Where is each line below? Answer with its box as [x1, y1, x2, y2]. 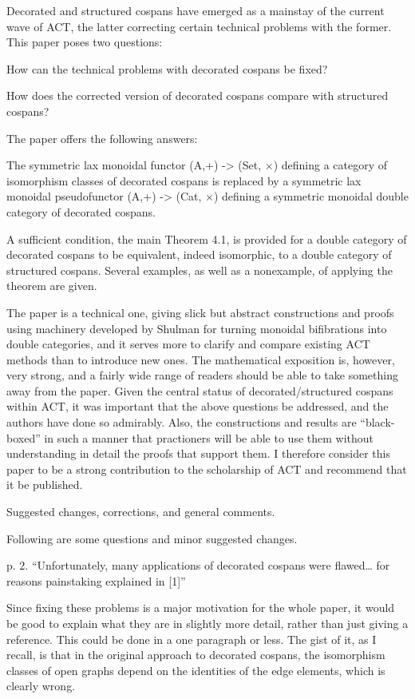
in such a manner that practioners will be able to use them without [44, 429, 374, 446]
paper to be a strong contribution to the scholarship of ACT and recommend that [6, 460, 407, 477]
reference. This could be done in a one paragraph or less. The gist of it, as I [6, 630, 377, 647]
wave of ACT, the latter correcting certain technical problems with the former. [6, 18, 392, 34]
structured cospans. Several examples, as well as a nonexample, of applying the [6, 261, 393, 278]
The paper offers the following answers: [6, 129, 198, 146]
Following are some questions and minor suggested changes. [6, 530, 298, 546]
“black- [360, 414, 395, 431]
